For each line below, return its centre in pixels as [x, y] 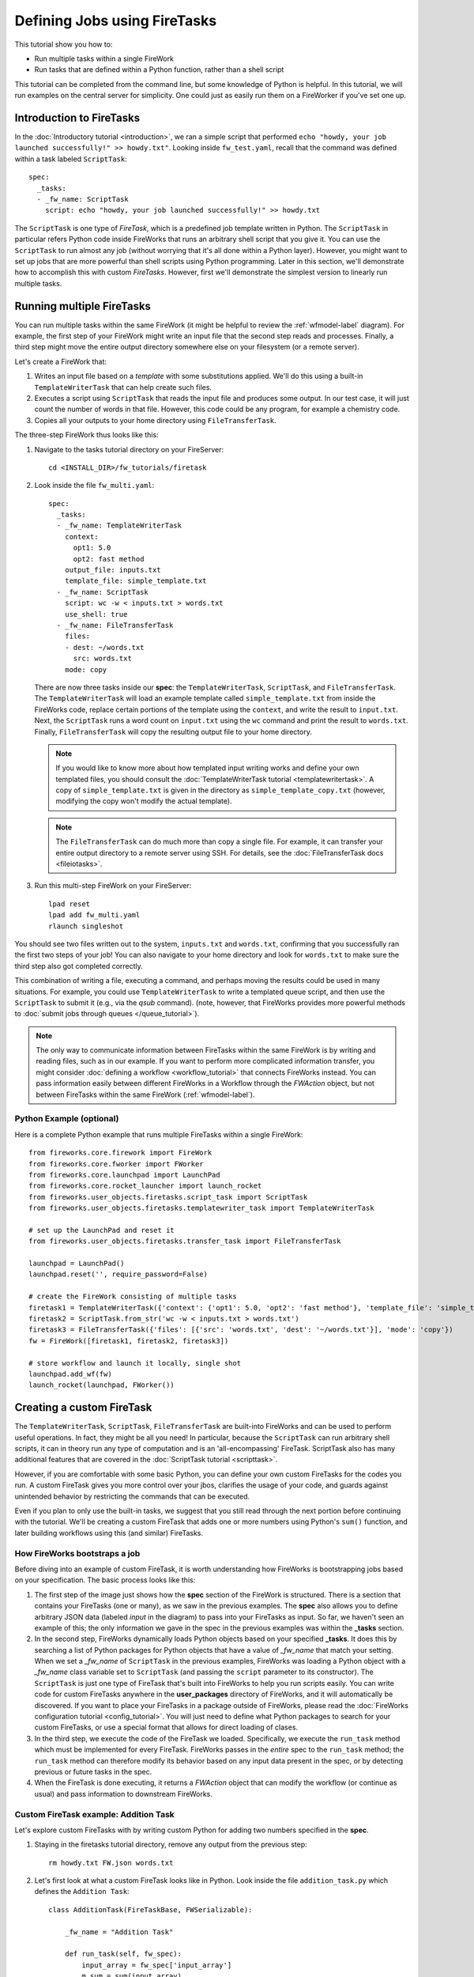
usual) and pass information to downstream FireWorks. [123, 1794]
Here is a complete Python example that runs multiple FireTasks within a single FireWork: [159, 1134]
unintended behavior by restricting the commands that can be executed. [132, 1496]
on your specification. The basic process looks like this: [105, 1580]
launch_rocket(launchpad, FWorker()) [102, 1385]
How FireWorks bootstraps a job [77, 1553]
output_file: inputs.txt [113, 570]
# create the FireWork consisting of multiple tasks [133, 1297]
